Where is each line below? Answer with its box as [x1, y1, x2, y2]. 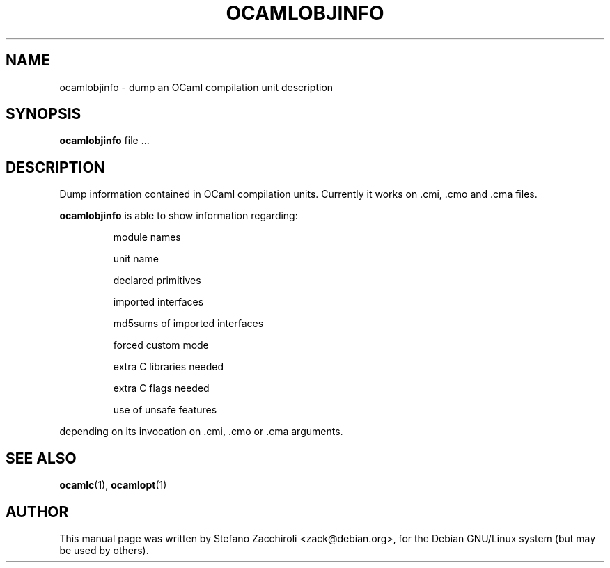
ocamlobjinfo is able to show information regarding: [59, 210, 298, 222]
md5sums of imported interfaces [113, 317, 264, 330]
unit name [113, 253, 159, 265]
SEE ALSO [6, 449, 77, 467]
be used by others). [59, 544, 149, 556]
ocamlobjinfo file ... [59, 134, 150, 147]
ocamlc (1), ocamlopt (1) [59, 479, 167, 491]
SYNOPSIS [6, 105, 81, 123]
